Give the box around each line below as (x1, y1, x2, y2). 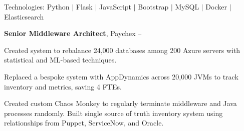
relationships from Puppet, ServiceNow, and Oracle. (4, 117, 164, 128)
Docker (205, 1, 227, 11)
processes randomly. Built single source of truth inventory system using (4, 107, 223, 118)
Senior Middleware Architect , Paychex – (4, 28, 142, 38)
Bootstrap (138, 1, 169, 11)
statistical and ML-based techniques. (4, 54, 117, 65)
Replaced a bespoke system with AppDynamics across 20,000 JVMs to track (4, 71, 238, 81)
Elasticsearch (4, 11, 44, 21)
